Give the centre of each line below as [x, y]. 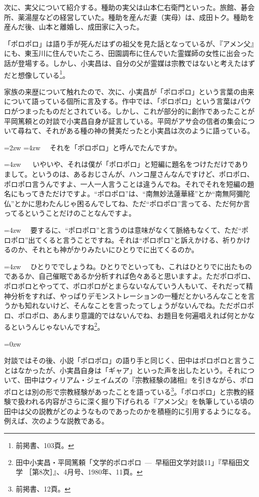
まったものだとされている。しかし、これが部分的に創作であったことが [139, 111]
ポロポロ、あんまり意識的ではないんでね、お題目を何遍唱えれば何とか [133, 315]
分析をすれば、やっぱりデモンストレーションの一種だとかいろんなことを [129, 295]
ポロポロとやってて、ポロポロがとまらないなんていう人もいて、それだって [125, 285]
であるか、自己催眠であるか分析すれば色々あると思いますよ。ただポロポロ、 [129, 276]
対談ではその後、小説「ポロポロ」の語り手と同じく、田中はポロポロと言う [126, 360]
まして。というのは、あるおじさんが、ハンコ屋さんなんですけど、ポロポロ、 [129, 174]
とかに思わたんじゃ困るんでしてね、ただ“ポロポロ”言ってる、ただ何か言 [132, 203]
